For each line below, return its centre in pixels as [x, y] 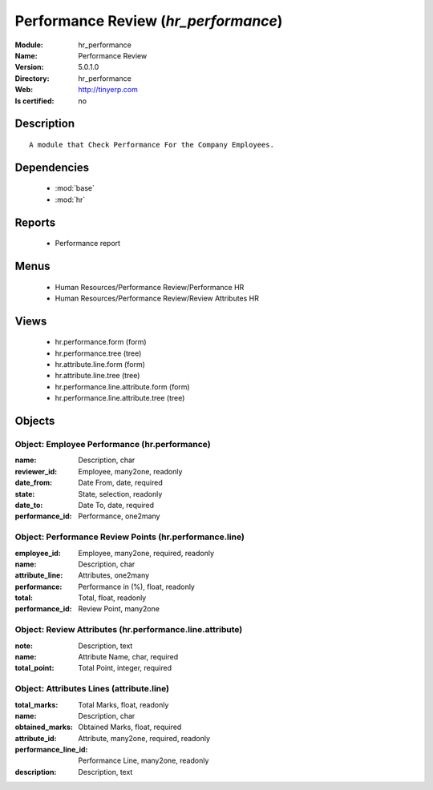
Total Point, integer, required [125, 668]
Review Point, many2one [119, 609]
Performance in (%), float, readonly [137, 586]
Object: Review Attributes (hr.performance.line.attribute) [129, 630]
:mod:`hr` [70, 200]
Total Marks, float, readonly [123, 704]
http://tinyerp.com [108, 90]
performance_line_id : [51, 750]
